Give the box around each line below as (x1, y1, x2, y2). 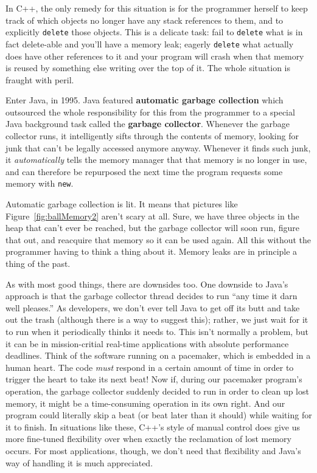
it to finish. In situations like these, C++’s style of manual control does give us (5, 420, 301, 433)
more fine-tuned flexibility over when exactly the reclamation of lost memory (5, 432, 291, 445)
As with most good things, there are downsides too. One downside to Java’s (5, 277, 288, 290)
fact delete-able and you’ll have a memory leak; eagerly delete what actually (5, 37, 294, 50)
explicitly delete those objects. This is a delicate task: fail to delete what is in (5, 26, 303, 38)
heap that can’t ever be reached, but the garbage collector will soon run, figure (5, 221, 299, 234)
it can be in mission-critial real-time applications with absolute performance (5, 337, 289, 350)
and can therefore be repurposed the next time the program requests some (5, 165, 283, 178)
